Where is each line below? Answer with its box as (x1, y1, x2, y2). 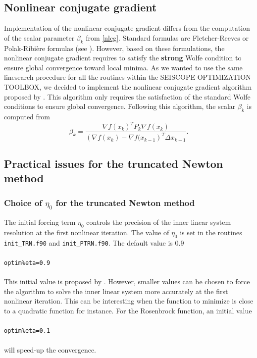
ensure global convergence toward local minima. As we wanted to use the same (4, 62, 243, 72)
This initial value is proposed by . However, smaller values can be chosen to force (4, 276, 250, 287)
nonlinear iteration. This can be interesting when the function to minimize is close (4, 296, 254, 306)
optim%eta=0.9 (4, 259, 51, 267)
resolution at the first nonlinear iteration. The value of (4, 227, 169, 237)
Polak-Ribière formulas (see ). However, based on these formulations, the (4, 43, 225, 53)
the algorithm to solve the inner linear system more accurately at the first (4, 286, 228, 296)
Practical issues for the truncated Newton (4, 155, 223, 171)
